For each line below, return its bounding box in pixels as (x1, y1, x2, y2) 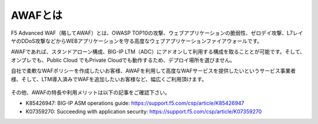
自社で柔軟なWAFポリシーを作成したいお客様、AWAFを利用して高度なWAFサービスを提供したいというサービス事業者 (11, 68, 296, 75)
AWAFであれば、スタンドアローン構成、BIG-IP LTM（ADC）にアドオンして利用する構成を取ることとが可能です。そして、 (11, 48, 306, 55)
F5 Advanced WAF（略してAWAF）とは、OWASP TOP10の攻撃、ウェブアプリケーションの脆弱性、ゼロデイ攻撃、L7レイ (11, 29, 303, 36)
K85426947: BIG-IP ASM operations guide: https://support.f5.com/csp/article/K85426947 (25, 100, 244, 107)
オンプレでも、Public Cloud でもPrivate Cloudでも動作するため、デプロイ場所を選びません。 (11, 56, 236, 63)
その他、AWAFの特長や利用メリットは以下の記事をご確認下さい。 (11, 89, 170, 96)
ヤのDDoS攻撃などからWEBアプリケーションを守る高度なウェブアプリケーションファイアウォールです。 (11, 37, 263, 44)
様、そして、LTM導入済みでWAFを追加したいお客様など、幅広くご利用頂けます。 (11, 75, 207, 82)
